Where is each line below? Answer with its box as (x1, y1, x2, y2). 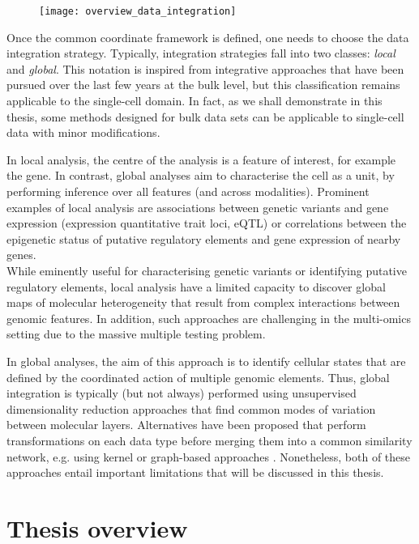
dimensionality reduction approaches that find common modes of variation (6, 400, 376, 417)
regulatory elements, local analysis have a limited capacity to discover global (6, 278, 386, 295)
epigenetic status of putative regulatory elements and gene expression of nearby (6, 230, 401, 247)
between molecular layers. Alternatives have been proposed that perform (6, 416, 366, 433)
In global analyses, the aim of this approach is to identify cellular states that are (6, 352, 406, 369)
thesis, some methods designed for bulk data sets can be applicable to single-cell (6, 108, 404, 125)
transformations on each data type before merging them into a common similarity (6, 431, 413, 448)
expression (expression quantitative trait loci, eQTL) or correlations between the (6, 215, 407, 232)
